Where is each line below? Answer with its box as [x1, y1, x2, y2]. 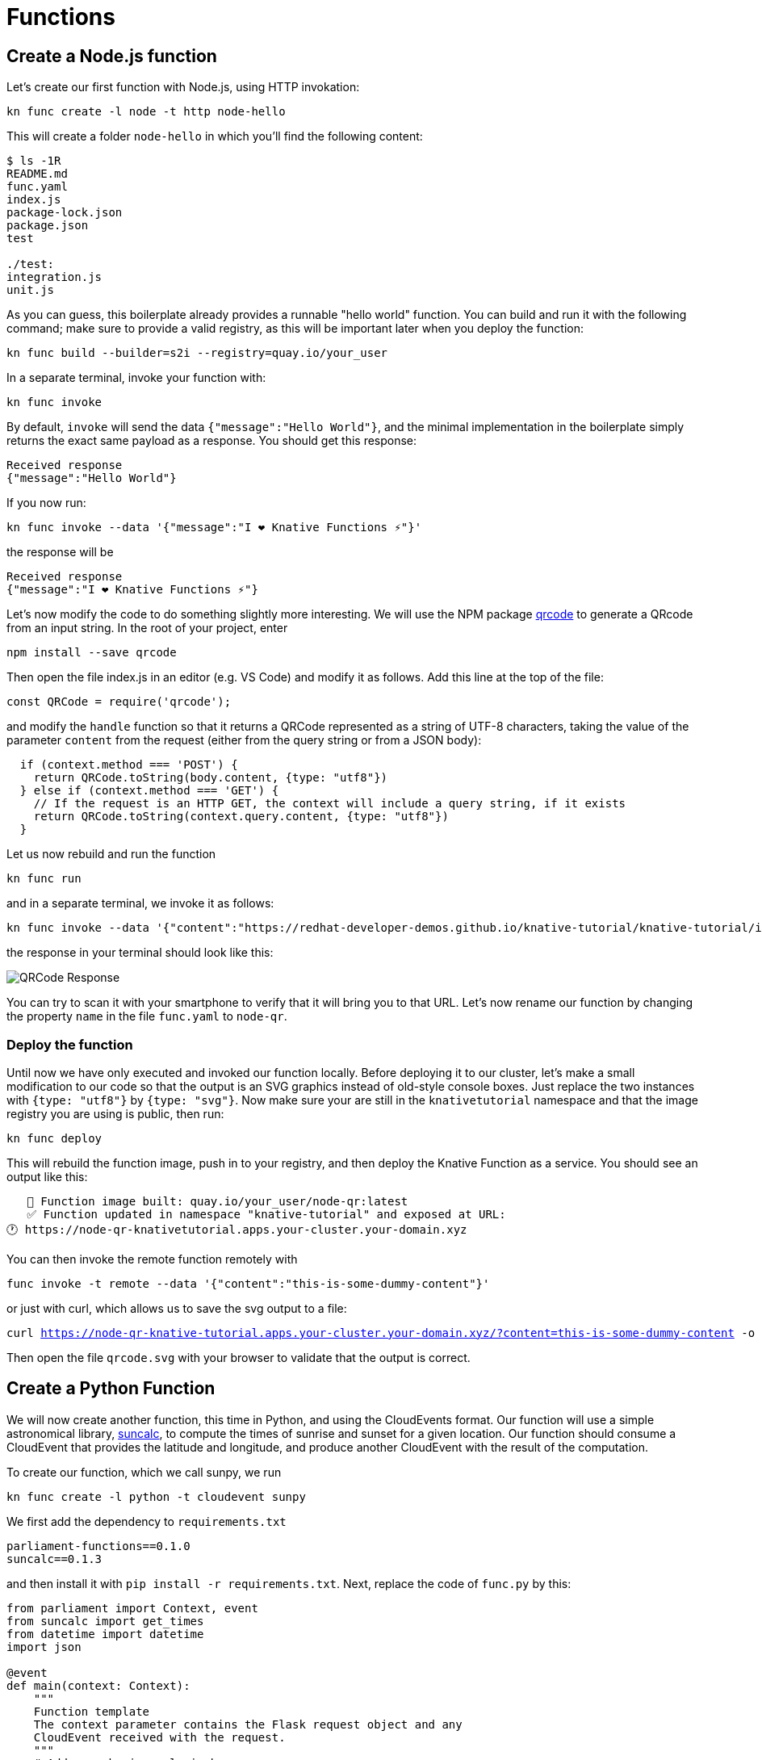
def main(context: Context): [6, 1678, 190, 1692]
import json [6, 1640, 82, 1653]
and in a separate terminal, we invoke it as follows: [6, 896, 274, 911]
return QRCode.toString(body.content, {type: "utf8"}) [33, 771, 388, 785]
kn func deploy [6, 1131, 103, 1145]
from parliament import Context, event [6, 1601, 258, 1615]
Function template [33, 1704, 150, 1718]
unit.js [6, 283, 55, 297]
